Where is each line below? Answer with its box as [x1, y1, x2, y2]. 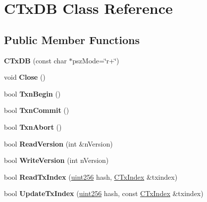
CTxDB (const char [4, 55, 67, 65]
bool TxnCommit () [4, 105, 69, 115]
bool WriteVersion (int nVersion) [4, 155, 109, 165]
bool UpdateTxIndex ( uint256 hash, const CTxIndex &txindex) [4, 188, 204, 199]
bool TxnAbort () [4, 121, 62, 132]
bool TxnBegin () [4, 88, 61, 99]
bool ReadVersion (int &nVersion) [4, 138, 113, 149]
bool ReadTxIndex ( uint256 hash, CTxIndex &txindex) [4, 171, 178, 182]
